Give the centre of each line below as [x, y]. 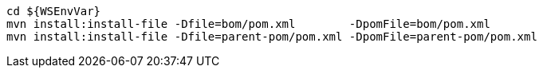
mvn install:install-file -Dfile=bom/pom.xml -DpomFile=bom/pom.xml [248, 24]
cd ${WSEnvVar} [54, 11]
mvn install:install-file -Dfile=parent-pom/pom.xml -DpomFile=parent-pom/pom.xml [272, 37]
